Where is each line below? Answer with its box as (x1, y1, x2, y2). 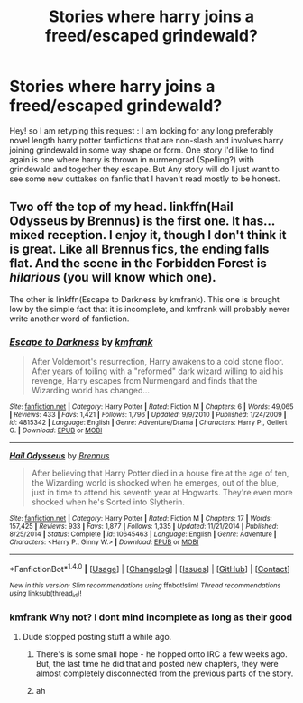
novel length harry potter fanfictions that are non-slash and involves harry (9, 134, 284, 145)
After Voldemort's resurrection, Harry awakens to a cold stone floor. (31, 356, 284, 367)
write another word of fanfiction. (9, 313, 130, 324)
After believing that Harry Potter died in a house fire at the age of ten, (31, 467, 289, 479)
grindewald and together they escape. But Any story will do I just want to (9, 163, 280, 174)
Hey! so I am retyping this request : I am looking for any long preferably (9, 125, 274, 136)
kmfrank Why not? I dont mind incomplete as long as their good (9, 611, 293, 624)
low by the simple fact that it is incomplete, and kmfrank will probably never (9, 303, 290, 314)
